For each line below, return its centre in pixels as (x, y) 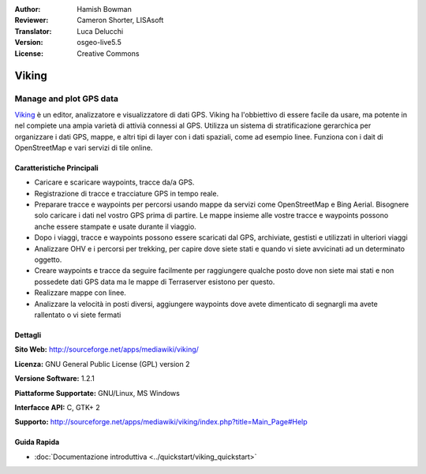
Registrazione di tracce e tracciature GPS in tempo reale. (127, 193)
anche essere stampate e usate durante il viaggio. (115, 226)
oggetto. (48, 259)
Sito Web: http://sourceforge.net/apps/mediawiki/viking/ (106, 349)
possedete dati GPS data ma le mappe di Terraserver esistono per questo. (155, 282)
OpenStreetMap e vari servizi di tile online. (84, 147)
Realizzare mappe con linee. (80, 293)
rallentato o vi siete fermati (78, 315)
